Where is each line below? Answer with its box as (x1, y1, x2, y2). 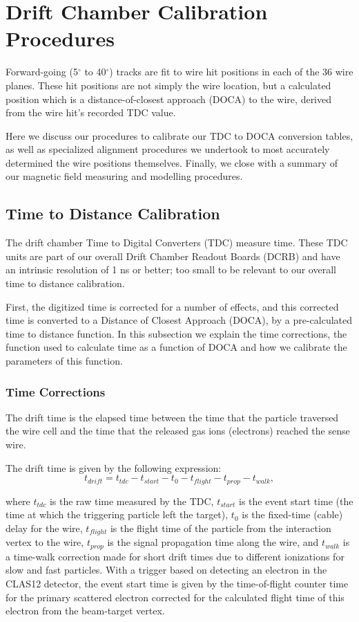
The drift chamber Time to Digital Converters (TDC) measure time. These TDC (6, 235, 348, 250)
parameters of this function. (6, 354, 123, 368)
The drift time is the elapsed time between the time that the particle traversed (6, 410, 339, 424)
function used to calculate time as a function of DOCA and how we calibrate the (6, 340, 347, 354)
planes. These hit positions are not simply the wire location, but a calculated (6, 77, 331, 92)
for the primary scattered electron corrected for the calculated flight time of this (6, 589, 345, 604)
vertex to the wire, (6, 535, 84, 549)
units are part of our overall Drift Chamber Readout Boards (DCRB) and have (6, 248, 340, 263)
